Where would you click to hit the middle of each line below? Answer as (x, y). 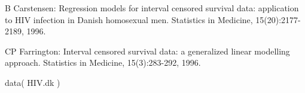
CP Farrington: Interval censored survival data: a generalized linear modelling (147, 51)
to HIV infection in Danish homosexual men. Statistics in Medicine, (129, 19)
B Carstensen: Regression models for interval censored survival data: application (152, 8)
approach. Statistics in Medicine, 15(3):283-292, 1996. (103, 62)
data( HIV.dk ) (33, 82)
